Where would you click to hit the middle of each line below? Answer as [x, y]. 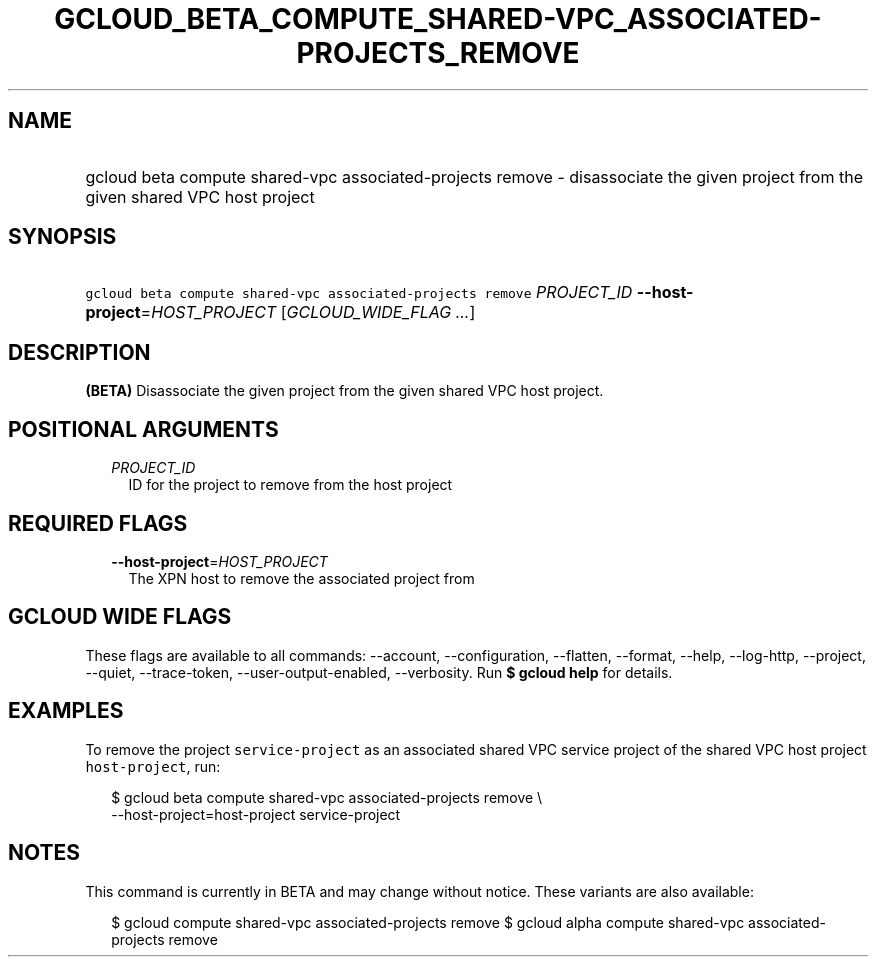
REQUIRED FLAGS [98, 523]
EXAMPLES [66, 711]
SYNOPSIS [62, 237]
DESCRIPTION [79, 352]
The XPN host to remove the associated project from [301, 578]
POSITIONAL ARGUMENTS [143, 429]
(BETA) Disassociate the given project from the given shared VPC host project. [344, 391]
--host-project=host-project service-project [256, 814]
